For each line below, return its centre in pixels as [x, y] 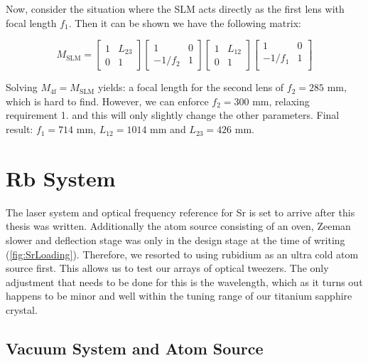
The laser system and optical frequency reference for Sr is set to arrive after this [180, 212]
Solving [22, 87]
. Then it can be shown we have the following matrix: [185, 22]
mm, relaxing [281, 101]
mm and [168, 129]
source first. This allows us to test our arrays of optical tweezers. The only [167, 268]
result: [20, 129]
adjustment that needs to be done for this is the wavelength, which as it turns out [184, 282]
